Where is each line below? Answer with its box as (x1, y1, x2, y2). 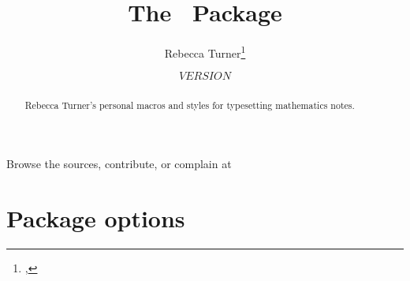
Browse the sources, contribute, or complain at (6, 155, 232, 171)
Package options (6, 201, 185, 234)
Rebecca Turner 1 (164, 43, 246, 61)
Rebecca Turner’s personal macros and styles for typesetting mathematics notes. (24, 99, 355, 112)
